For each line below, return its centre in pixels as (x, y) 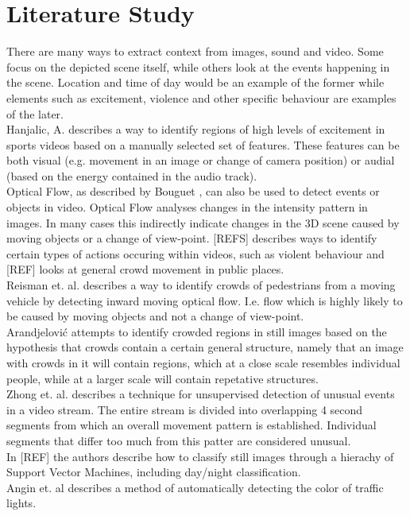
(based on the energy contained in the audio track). (132, 175)
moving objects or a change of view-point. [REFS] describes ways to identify (192, 238)
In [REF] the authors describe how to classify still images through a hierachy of (200, 456)
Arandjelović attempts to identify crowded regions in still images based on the (197, 331)
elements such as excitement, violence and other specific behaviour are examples (201, 97)
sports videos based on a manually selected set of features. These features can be (203, 144)
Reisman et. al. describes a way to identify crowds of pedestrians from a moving (201, 285)
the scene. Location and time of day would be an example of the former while (195, 82)
